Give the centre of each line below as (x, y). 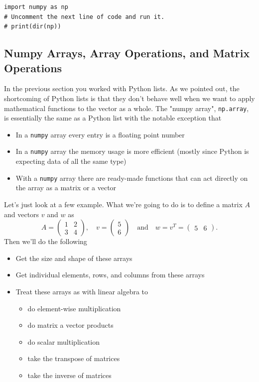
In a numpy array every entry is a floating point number (100, 134)
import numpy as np (36, 7)
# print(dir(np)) (33, 27)
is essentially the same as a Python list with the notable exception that (113, 118)
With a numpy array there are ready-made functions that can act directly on (132, 178)
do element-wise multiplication (74, 308)
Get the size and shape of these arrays (74, 258)
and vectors (22, 214)
